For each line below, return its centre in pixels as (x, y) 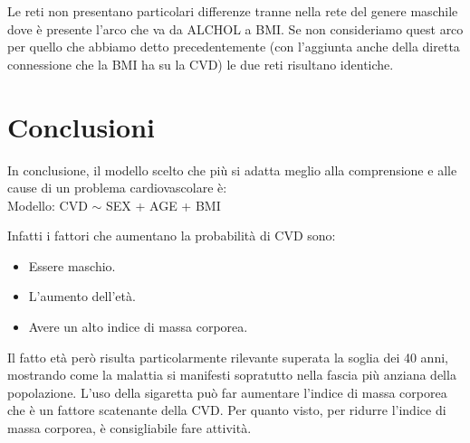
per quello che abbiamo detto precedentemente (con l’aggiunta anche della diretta (234, 47)
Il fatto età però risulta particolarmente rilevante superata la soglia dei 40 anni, (228, 357)
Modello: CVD (48, 205)
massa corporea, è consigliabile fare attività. (129, 428)
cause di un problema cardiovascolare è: (117, 188)
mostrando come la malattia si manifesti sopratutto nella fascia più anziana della (232, 375)
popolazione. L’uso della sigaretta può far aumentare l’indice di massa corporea (227, 392)
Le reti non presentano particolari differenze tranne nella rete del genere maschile (233, 11)
